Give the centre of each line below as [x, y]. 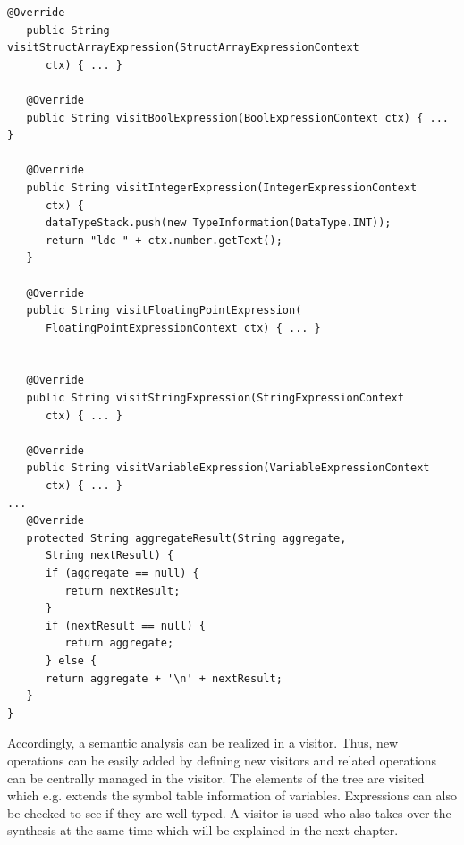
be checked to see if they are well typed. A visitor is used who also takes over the [229, 812]
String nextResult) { [110, 556]
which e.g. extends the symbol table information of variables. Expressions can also [232, 795]
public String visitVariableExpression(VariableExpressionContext [228, 468]
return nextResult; [122, 591]
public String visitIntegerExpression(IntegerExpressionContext [222, 187]
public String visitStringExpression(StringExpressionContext [215, 398]
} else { [71, 660]
